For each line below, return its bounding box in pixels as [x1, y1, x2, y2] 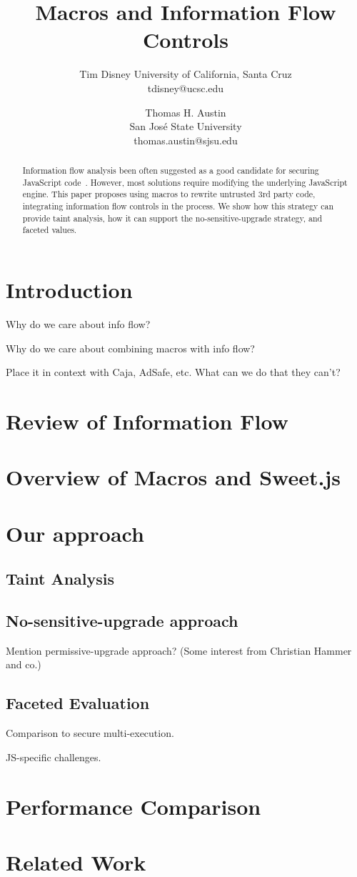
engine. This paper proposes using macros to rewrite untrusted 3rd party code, [22, 188, 316, 200]
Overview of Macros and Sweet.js [6, 462, 341, 492]
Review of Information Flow [6, 406, 288, 435]
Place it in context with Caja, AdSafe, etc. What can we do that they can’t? [6, 365, 341, 380]
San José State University [129, 119, 242, 134]
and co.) [6, 657, 41, 672]
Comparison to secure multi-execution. [6, 725, 174, 740]
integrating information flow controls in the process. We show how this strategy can [22, 200, 334, 212]
